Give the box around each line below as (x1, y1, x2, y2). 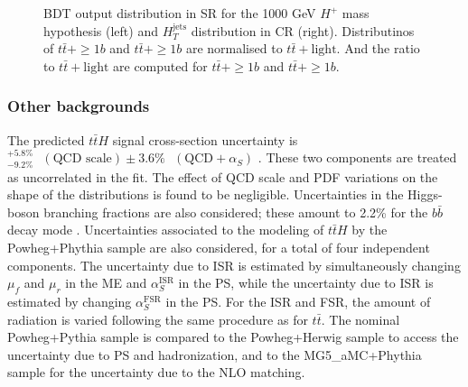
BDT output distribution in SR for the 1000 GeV (43, 4, 316, 22)
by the (351, 220, 388, 239)
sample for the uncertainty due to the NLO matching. (7, 363, 305, 382)
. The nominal (321, 309, 400, 328)
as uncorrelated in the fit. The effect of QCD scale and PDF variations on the (7, 167, 438, 186)
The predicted (7, 130, 85, 149)
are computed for (113, 56, 208, 75)
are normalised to (185, 39, 283, 58)
